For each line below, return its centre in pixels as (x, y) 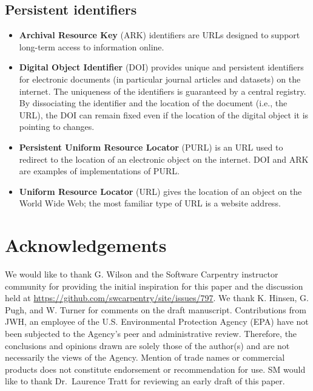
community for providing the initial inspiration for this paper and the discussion (154, 286)
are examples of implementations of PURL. (99, 171)
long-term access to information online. (92, 46)
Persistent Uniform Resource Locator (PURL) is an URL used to (151, 147)
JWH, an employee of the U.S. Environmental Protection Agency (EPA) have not (157, 321)
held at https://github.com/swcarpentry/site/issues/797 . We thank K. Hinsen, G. (157, 298)
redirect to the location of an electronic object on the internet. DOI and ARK (164, 159)
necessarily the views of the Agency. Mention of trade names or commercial (145, 357)
